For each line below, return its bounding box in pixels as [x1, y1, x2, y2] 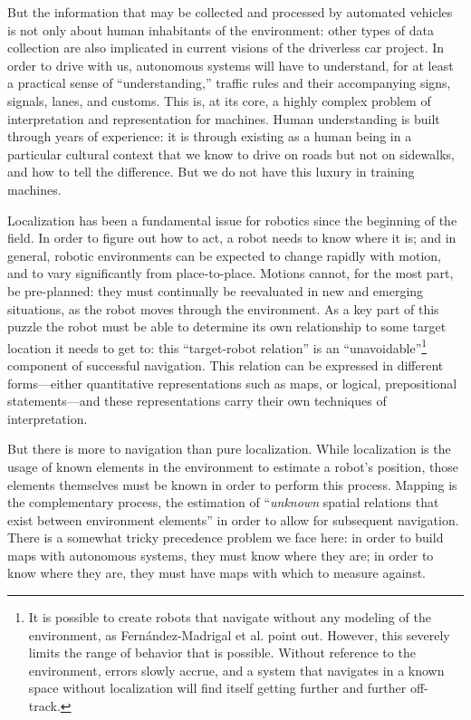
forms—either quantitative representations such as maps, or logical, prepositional [7, 373, 457, 392]
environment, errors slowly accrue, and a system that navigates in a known [28, 660, 445, 679]
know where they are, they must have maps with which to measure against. [7, 563, 426, 582]
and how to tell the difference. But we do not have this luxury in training [7, 162, 415, 181]
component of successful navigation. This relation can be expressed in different [7, 355, 444, 374]
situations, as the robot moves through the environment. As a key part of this [7, 299, 439, 318]
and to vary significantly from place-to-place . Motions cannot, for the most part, [7, 264, 454, 283]
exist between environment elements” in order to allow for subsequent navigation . [7, 510, 459, 529]
